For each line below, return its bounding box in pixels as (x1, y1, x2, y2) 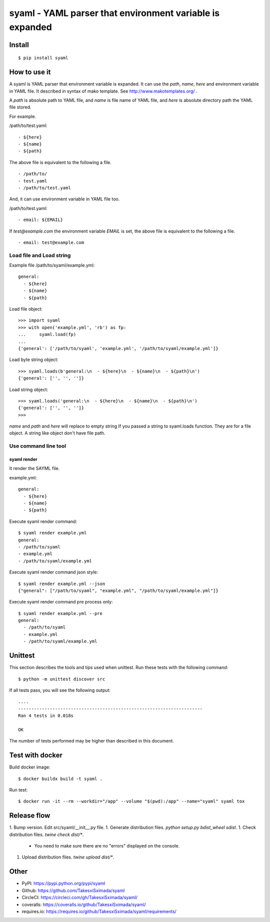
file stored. (9, 104, 32, 110)
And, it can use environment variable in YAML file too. (9, 196, 120, 202)
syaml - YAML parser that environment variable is (9, 7, 220, 18)
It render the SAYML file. (9, 465, 60, 471)
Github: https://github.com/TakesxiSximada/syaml (21, 887, 125, 893)
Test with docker (9, 751, 62, 759)
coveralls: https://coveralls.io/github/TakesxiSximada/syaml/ (21, 901, 146, 907)
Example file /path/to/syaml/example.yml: (9, 262, 95, 268)
